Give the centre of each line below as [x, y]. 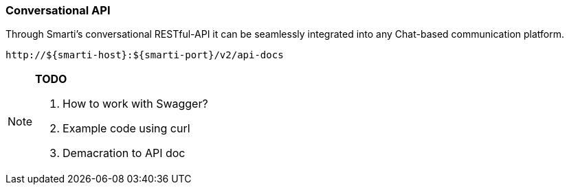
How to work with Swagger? [135, 104]
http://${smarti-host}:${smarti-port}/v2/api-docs [145, 55]
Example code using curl [126, 129]
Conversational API [58, 10]
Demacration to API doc [124, 153]
